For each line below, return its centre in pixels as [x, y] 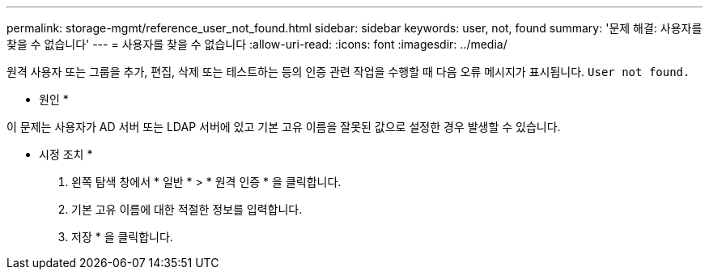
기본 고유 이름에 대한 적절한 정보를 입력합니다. [187, 209]
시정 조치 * [66, 154]
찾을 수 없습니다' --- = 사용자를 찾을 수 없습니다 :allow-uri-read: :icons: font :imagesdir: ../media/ [257, 44]
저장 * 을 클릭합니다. [122, 237]
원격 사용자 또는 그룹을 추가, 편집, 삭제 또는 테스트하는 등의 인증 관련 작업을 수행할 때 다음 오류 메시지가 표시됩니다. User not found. [348, 72]
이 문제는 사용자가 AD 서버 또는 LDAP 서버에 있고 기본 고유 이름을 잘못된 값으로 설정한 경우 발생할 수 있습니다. [284, 127]
